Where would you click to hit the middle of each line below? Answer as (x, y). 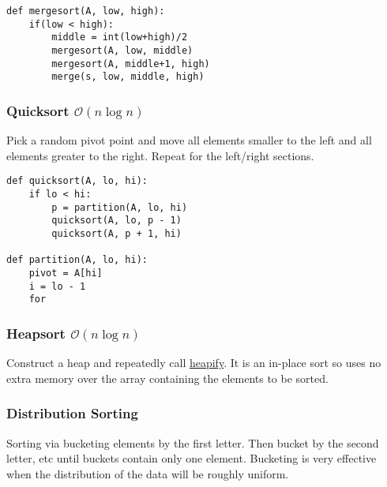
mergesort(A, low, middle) (122, 50)
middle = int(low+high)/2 (120, 37)
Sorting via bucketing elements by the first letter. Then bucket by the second (193, 442)
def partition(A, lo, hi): (77, 260)
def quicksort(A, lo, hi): (77, 181)
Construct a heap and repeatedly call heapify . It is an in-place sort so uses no (194, 363)
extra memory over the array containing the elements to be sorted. (167, 378)
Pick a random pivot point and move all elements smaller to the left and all (189, 140)
